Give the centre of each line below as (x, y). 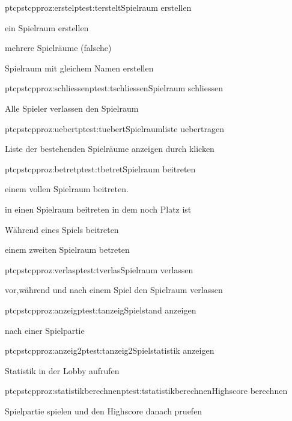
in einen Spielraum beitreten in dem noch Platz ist (98, 209)
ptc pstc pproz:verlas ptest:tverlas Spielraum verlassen (99, 269)
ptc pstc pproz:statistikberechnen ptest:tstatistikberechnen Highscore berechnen (146, 391)
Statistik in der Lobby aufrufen (62, 370)
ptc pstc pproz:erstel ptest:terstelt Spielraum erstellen (98, 7)
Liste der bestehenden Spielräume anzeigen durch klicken (110, 149)
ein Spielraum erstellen (47, 27)
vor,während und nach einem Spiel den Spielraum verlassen (114, 290)
